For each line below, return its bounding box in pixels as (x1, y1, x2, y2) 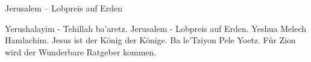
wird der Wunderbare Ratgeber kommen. (5, 45, 157, 58)
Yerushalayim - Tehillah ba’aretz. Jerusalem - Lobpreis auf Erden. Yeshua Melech (5, 22, 307, 34)
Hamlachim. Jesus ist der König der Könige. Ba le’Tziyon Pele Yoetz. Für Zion (5, 34, 296, 46)
